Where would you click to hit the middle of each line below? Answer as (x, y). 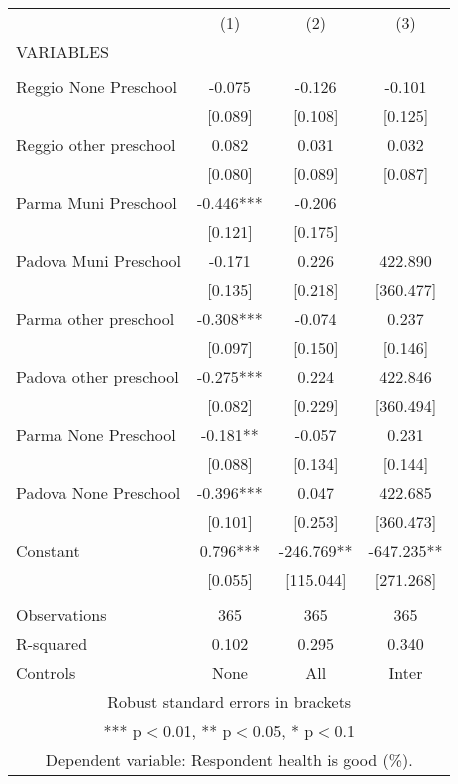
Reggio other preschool (96, 144)
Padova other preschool (97, 376)
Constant (48, 550)
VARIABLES (62, 51)
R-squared (52, 643)
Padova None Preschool (98, 492)
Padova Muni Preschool (99, 260)
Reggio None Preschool (97, 86)
